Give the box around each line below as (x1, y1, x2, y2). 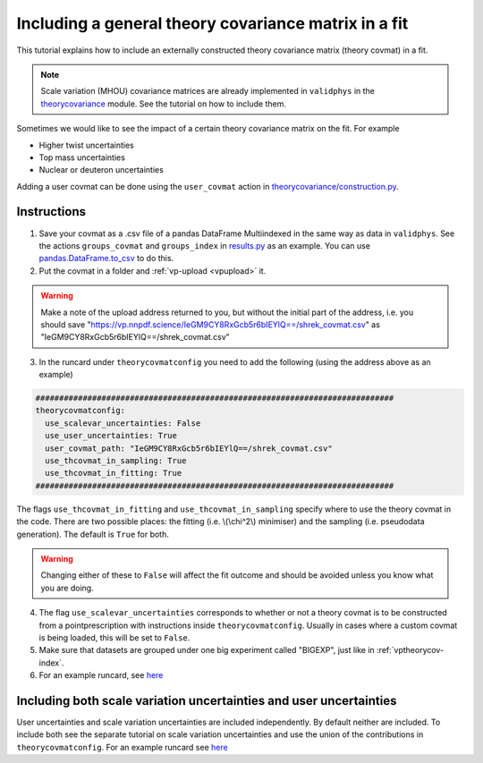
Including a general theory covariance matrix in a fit (16, 13, 409, 33)
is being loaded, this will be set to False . (38, 632, 191, 643)
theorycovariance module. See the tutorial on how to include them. (40, 98, 286, 109)
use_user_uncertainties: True (45, 430, 178, 441)
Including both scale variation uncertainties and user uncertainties (16, 693, 397, 708)
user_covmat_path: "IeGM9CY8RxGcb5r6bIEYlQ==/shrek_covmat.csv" (45, 443, 333, 454)
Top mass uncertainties (38, 152, 125, 163)
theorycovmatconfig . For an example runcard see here (16, 742, 228, 752)
